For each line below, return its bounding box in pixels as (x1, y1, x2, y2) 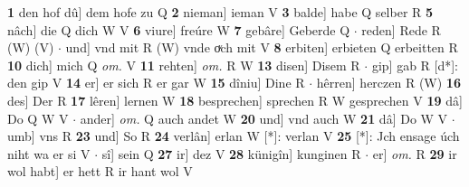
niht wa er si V (7, 144, 91, 163)
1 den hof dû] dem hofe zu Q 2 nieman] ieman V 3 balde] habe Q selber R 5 (7, 3, 434, 21)
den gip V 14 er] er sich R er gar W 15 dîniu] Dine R (7, 73, 305, 92)
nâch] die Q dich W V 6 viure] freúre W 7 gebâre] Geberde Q (7, 20, 350, 39)
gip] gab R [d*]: (371, 55, 459, 74)
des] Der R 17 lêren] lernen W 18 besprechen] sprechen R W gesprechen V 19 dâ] (7, 90, 463, 109)
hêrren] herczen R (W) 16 (316, 73, 461, 92)
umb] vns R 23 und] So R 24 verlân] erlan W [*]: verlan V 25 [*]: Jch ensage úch (7, 126, 460, 145)
